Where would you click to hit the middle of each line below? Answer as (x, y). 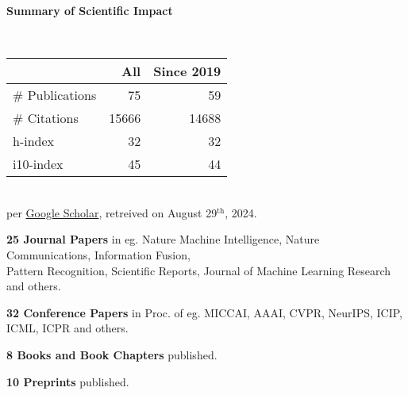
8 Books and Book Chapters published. (112, 354)
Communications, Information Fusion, (98, 254)
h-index (34, 141)
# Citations (46, 118)
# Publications (55, 95)
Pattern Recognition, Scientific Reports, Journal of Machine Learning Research (199, 270)
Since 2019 (187, 71)
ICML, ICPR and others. (67, 328)
